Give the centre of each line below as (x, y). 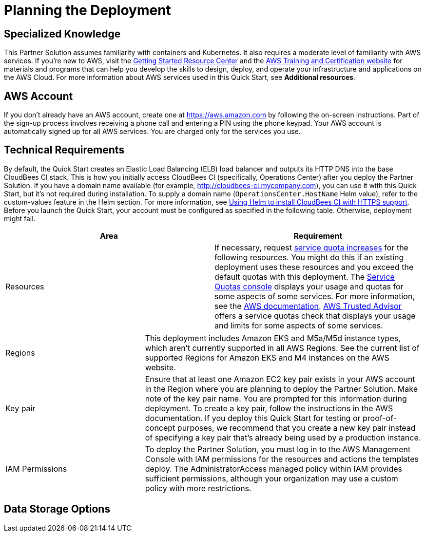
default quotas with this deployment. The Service (305, 277)
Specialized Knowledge (62, 34)
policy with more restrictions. (198, 488)
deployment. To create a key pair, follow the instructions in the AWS (269, 408)
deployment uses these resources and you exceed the (314, 267)
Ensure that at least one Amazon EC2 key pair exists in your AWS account (280, 379)
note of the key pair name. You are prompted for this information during (276, 398)
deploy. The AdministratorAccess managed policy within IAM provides (273, 469)
